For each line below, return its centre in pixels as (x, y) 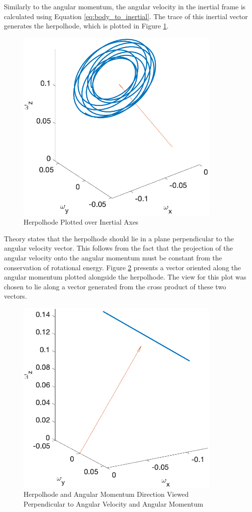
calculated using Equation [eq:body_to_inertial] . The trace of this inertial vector (126, 16)
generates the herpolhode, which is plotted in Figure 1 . (86, 26)
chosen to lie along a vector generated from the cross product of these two (115, 286)
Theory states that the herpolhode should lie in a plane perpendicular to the (119, 238)
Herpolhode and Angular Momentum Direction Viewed (106, 494)
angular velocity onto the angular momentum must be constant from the (113, 257)
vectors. (15, 296)
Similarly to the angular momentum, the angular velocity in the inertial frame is (125, 6)
